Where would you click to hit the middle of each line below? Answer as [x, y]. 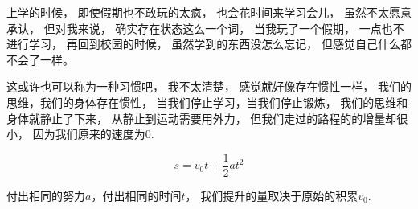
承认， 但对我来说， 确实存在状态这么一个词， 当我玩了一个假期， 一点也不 [205, 28]
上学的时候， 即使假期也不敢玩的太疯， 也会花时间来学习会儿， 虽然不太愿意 [209, 12]
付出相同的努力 [46, 195]
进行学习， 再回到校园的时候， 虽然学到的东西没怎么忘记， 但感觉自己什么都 [209, 44]
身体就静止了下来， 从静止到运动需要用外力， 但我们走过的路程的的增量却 [202, 118]
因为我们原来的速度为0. [93, 134]
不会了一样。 [40, 59]
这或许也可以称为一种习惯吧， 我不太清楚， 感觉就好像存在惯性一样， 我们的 [209, 86]
